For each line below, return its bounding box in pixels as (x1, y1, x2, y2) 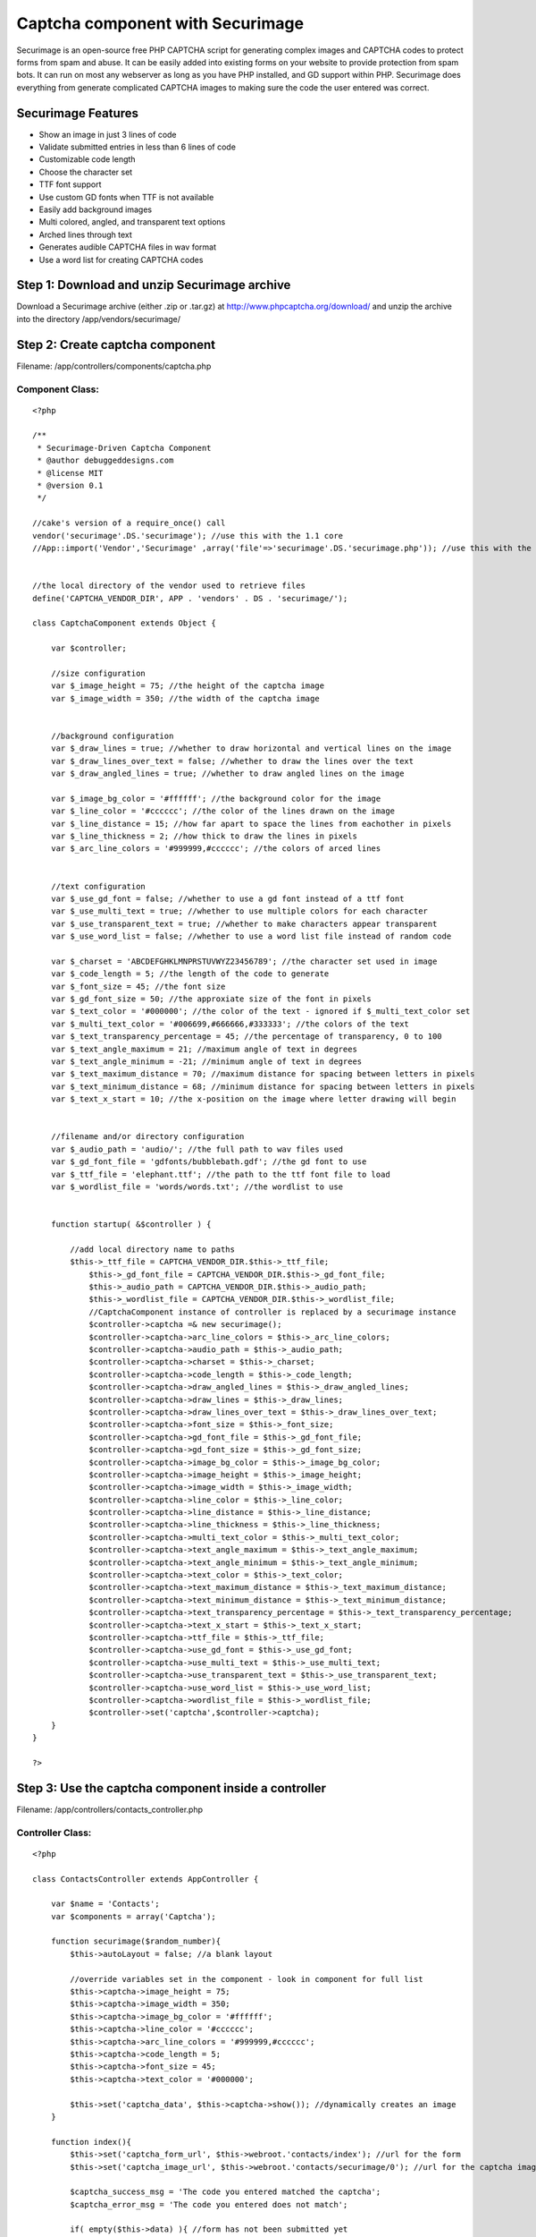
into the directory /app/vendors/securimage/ (16, 313, 181, 324)
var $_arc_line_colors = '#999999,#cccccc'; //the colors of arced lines (50, 844, 381, 854)
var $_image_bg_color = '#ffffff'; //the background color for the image (50, 793, 381, 804)
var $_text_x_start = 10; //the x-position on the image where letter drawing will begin (50, 1094, 456, 1104)
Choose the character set (38, 166, 133, 177)
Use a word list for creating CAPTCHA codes (38, 254, 204, 265)
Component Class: (16, 383, 100, 396)
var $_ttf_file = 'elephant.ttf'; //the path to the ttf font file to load (50, 1169, 390, 1179)
